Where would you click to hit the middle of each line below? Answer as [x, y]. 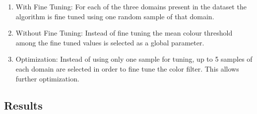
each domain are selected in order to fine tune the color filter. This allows [127, 68]
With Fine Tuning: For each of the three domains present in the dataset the [131, 6]
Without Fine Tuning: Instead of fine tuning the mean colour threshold [124, 33]
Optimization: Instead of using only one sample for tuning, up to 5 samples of [134, 59]
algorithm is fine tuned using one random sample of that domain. [115, 16]
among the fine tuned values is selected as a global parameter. [110, 42]
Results [23, 105]
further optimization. [47, 78]
